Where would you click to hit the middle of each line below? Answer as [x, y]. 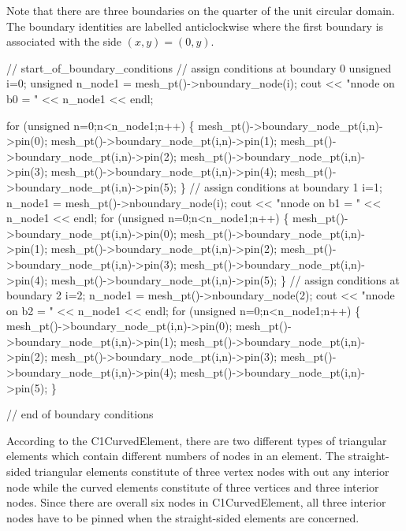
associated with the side [64, 41]
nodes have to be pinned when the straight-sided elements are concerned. [183, 517]
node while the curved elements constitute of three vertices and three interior [193, 486]
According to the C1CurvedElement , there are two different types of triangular [197, 440]
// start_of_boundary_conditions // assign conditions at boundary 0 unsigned [199, 67]
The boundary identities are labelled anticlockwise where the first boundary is [195, 26]
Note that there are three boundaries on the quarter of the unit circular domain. [201, 10]
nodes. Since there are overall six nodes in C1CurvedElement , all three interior [196, 502]
